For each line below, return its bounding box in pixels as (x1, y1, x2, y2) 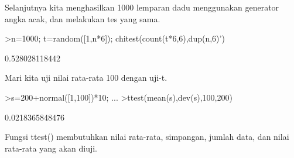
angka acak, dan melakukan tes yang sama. (5, 12, 160, 25)
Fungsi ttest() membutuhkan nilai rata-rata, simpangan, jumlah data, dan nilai (5, 130, 289, 143)
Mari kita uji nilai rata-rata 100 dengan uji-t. (5, 71, 167, 84)
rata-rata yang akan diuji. (5, 142, 98, 154)
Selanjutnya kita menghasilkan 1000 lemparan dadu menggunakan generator (5, 1, 279, 13)
